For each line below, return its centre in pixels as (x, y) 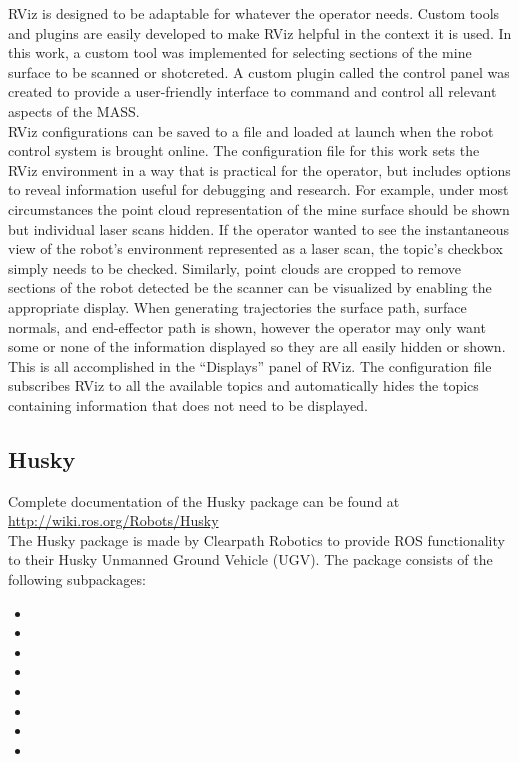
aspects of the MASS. (74, 110)
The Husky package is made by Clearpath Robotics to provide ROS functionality (256, 539)
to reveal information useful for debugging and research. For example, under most (258, 189)
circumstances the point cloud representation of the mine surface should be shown (259, 208)
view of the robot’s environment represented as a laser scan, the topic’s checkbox (255, 248)
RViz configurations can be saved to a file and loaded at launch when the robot (251, 130)
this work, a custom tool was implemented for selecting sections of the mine (240, 52)
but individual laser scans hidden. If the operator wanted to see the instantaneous (259, 228)
